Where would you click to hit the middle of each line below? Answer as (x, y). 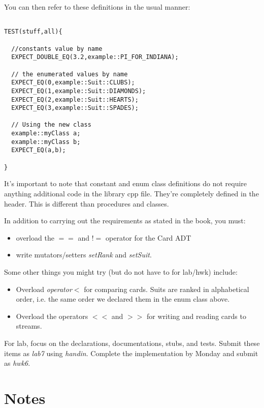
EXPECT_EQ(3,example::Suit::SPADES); (75, 108)
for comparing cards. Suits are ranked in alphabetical (167, 289)
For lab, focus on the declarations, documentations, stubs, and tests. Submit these (132, 343)
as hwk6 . (17, 363)
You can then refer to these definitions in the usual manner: (97, 7)
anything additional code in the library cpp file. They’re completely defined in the (131, 193)
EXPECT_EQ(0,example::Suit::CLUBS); (73, 83)
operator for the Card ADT (148, 237)
